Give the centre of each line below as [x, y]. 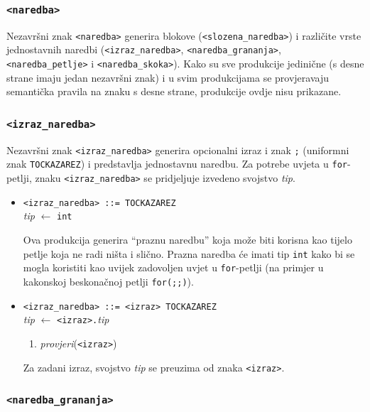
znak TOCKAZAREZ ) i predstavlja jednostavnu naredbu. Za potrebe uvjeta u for [177, 164]
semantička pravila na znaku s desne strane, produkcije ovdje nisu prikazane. [174, 91]
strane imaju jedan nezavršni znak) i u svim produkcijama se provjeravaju [168, 77]
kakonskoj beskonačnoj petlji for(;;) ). [108, 281]
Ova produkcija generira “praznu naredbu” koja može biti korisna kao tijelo [187, 239]
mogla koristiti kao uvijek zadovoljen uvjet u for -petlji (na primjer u [173, 267]
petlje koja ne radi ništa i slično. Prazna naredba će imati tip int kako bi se [189, 253]
